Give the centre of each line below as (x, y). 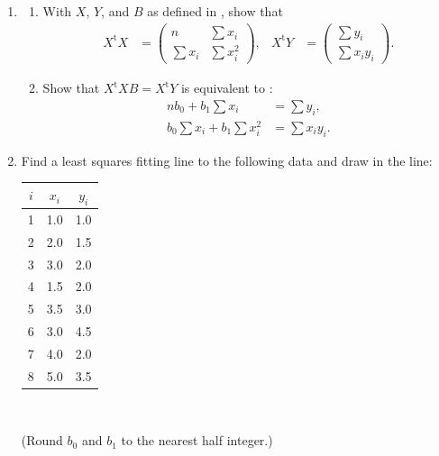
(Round (42, 440)
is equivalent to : (227, 88)
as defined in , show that (215, 11)
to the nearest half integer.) (197, 440)
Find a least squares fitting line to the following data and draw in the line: (227, 160)
